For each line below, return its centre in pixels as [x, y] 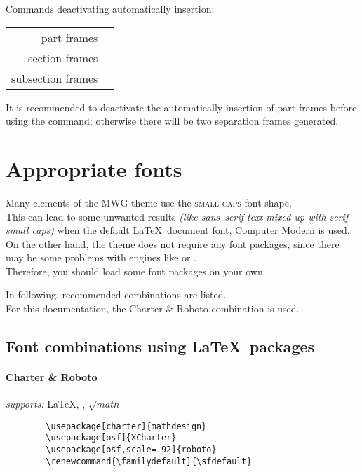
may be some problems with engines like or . [101, 257]
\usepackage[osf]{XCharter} [111, 438]
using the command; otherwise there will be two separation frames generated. [172, 121]
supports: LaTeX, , [46, 404]
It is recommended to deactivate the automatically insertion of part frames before [181, 107]
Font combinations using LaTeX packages [160, 346]
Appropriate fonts [94, 168]
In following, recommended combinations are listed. [116, 294]
